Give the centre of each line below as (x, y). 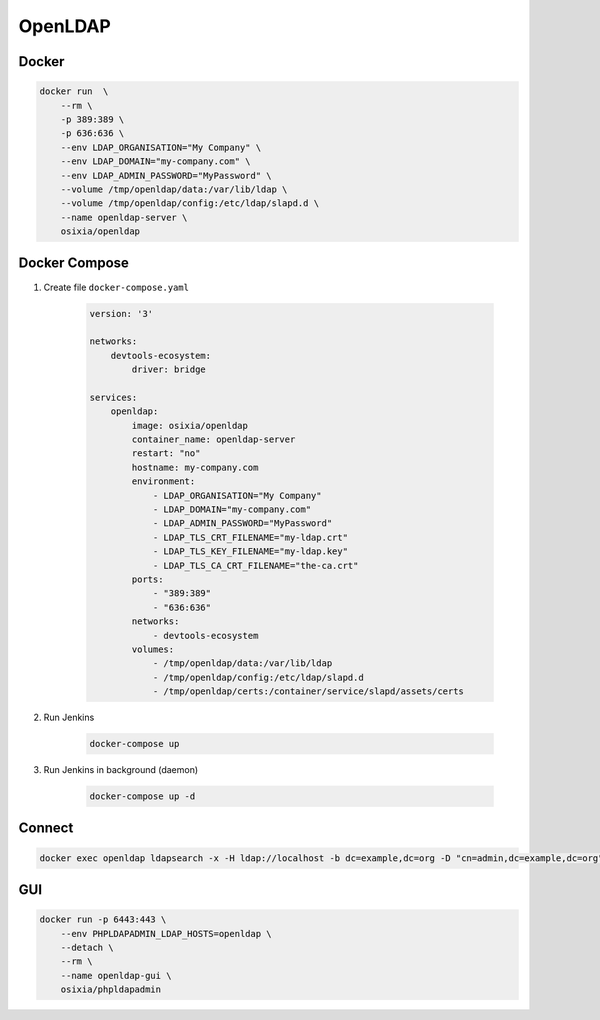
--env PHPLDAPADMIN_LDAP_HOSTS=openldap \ (166, 933)
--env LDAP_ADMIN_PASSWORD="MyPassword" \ (166, 175)
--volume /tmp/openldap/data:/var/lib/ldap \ (174, 189)
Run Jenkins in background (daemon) (121, 770)
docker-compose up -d (142, 796)
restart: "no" (166, 453)
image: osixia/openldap (190, 425)
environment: (163, 481)
